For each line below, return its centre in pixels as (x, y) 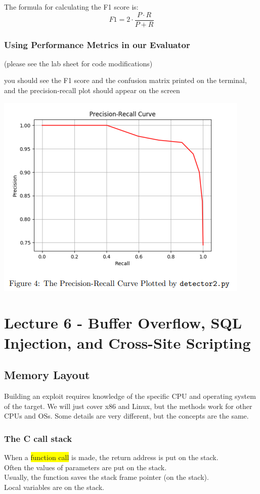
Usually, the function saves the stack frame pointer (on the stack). (106, 477)
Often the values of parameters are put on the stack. (85, 467)
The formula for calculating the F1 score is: (71, 7)
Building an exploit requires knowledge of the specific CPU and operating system (130, 396)
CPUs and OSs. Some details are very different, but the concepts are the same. (126, 416)
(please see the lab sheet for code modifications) (78, 63)
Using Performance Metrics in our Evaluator (97, 44)
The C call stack (38, 438)
